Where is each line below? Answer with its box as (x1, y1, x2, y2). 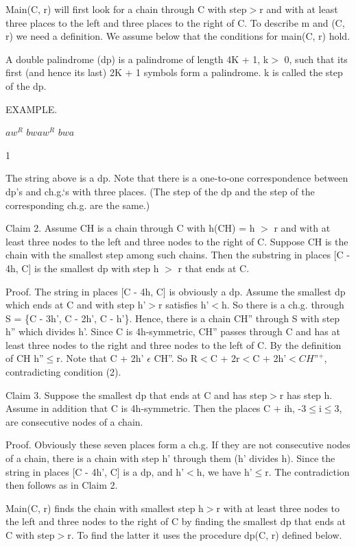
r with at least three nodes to (216, 500, 340, 515)
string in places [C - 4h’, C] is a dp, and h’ (5, 464, 185, 478)
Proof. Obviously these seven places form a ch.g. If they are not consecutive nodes (5, 437, 351, 452)
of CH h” (5, 351, 44, 365)
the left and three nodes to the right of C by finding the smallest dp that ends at (5, 514, 346, 528)
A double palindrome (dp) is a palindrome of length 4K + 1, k (5, 51, 269, 66)
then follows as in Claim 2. (5, 478, 118, 492)
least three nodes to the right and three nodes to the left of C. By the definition (5, 337, 342, 352)
